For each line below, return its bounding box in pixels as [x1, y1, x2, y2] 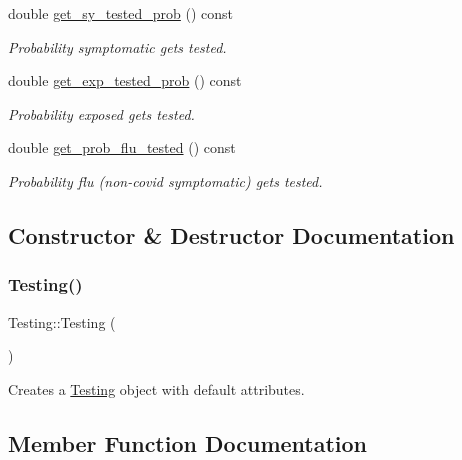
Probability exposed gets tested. [8, 103, 195, 124]
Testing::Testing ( [8, 311, 116, 332]
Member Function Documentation [8, 427, 368, 458]
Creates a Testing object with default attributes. [8, 378, 305, 399]
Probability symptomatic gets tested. [8, 36, 227, 57]
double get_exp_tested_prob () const [8, 70, 242, 91]
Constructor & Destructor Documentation [8, 219, 455, 250]
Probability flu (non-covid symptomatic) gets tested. [8, 170, 323, 191]
